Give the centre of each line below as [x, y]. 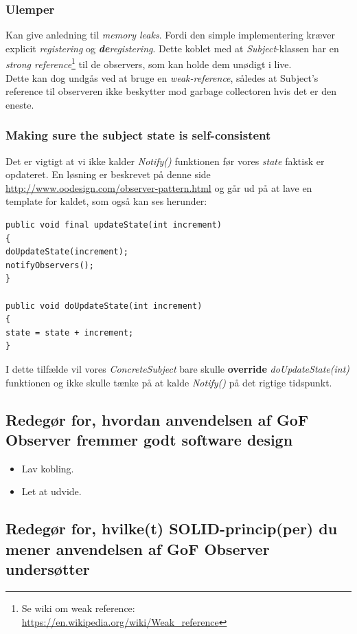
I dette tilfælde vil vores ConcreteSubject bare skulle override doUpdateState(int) [178, 368]
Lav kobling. [48, 468]
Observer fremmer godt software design [149, 439]
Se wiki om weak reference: [78, 608]
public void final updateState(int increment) [114, 225]
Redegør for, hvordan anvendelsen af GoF [157, 419]
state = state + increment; [70, 332]
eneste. [20, 104]
